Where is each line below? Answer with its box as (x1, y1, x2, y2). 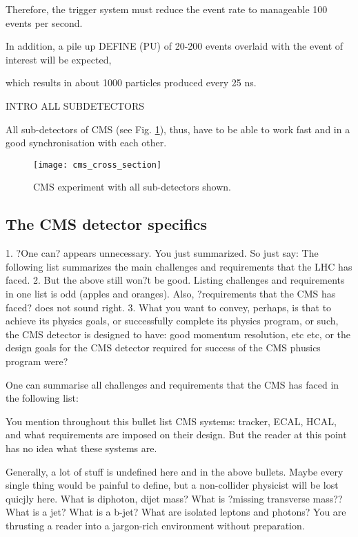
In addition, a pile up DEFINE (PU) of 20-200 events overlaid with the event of (6, 39, 344, 53)
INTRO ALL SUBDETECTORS (6, 98, 145, 113)
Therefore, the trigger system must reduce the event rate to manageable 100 (6, 2, 328, 16)
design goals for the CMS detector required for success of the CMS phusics (6, 340, 321, 355)
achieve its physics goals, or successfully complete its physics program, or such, (6, 313, 339, 328)
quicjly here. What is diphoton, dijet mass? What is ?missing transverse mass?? (6, 491, 343, 505)
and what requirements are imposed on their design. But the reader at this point (6, 427, 347, 442)
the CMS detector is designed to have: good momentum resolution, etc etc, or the (6, 326, 351, 341)
